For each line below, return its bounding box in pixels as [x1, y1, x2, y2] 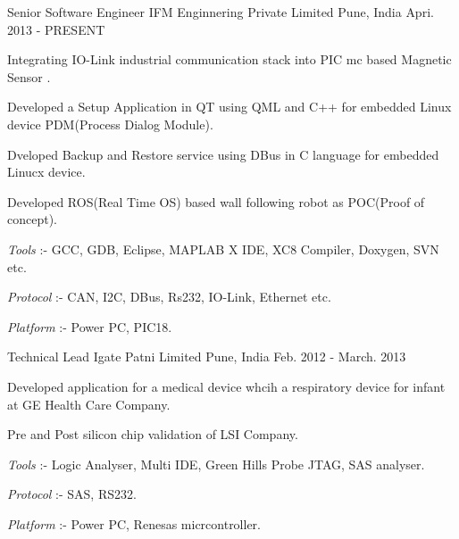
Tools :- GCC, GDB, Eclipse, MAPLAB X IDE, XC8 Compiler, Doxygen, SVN [7, 239, 439, 258]
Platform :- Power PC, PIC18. [7, 317, 172, 336]
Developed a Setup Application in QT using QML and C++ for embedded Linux [7, 97, 452, 116]
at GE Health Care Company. [7, 394, 171, 413]
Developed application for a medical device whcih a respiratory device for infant [7, 377, 446, 395]
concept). [7, 210, 57, 228]
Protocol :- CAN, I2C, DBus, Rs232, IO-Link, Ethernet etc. [7, 287, 331, 306]
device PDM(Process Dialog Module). [7, 114, 213, 133]
